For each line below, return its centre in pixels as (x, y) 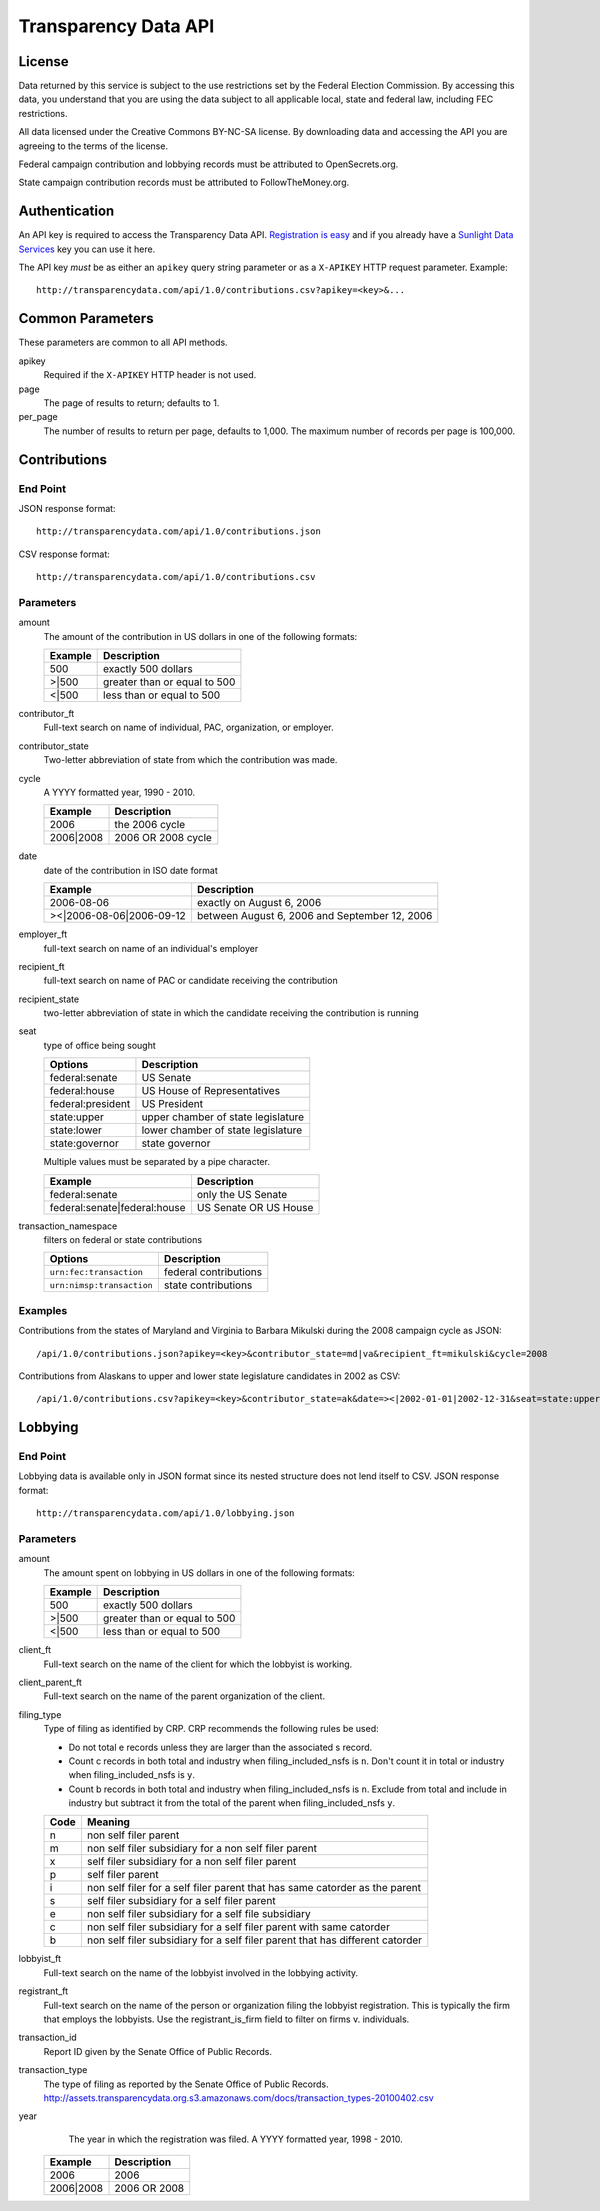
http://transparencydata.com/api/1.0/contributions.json (179, 531)
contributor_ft (46, 713)
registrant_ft (43, 1991)
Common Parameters (86, 318)
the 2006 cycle (149, 825)
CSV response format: (64, 554)
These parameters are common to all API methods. (123, 342)
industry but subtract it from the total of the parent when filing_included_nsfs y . (232, 1803)
